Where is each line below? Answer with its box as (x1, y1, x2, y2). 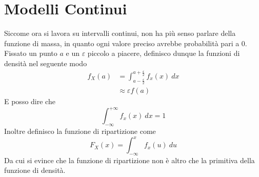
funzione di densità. (4, 165, 66, 175)
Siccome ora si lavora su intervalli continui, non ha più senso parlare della (4, 28, 236, 38)
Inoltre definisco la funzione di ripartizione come (4, 125, 156, 136)
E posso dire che (4, 96, 55, 107)
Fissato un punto (4, 48, 57, 58)
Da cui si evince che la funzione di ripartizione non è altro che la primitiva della (4, 154, 255, 165)
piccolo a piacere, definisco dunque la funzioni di (87, 48, 240, 58)
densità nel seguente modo (4, 57, 87, 68)
